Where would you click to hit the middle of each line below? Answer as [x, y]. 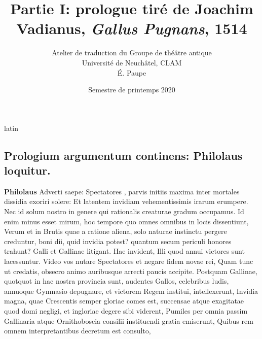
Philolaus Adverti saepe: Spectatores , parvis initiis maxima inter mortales [122, 191]
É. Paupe [132, 72]
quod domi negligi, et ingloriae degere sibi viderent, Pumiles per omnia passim [126, 311]
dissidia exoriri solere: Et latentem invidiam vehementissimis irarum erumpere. [126, 201]
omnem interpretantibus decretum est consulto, [78, 331]
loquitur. [27, 170]
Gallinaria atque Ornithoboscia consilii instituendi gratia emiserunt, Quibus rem [129, 320]
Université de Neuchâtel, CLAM [132, 62]
